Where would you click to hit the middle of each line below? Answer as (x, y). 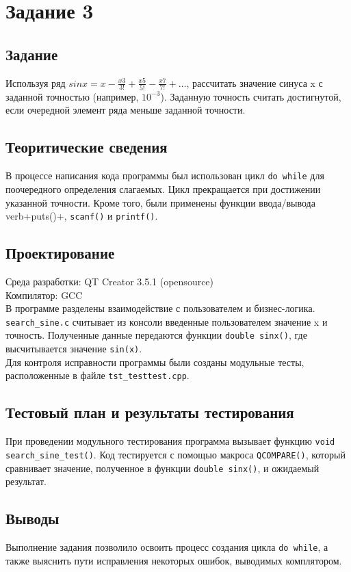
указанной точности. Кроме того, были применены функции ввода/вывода (160, 202)
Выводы (32, 518)
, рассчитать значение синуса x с (255, 82)
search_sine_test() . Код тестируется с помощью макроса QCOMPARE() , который (175, 454)
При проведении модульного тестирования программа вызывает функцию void (170, 441)
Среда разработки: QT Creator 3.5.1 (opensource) (110, 281)
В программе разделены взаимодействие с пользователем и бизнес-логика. (160, 308)
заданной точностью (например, (72, 96)
